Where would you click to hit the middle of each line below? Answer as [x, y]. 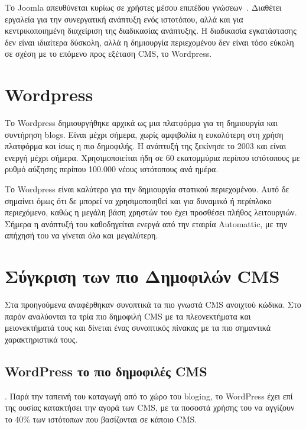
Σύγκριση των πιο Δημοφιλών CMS [142, 276]
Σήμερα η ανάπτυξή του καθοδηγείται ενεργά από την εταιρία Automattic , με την [146, 223]
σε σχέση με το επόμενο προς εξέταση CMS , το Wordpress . [108, 54]
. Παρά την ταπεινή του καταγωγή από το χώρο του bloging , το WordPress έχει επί [149, 396]
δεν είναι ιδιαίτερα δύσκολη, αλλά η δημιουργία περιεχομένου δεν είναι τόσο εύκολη [149, 42]
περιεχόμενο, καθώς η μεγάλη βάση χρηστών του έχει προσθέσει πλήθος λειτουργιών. [151, 212]
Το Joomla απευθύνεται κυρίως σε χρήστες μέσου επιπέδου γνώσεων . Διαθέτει [143, 7]
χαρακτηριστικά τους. [41, 339]
